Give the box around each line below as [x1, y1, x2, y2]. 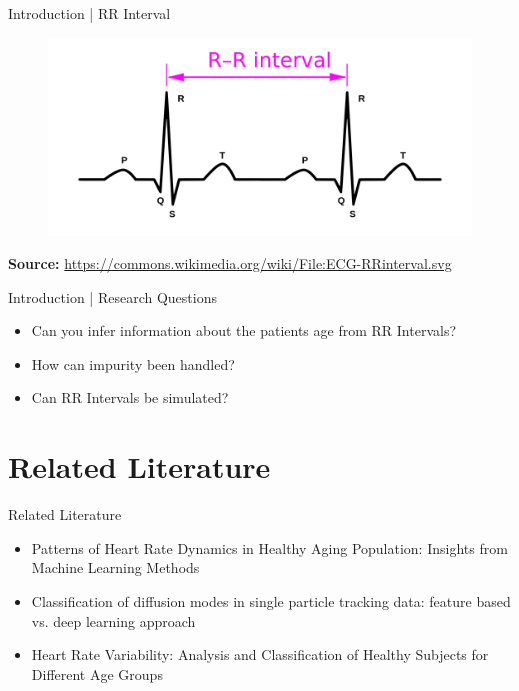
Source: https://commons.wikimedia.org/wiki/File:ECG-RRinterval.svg [8, 253, 452, 274]
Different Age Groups [31, 663, 163, 684]
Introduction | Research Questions [8, 286, 217, 307]
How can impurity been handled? [31, 353, 235, 374]
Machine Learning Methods [31, 557, 200, 578]
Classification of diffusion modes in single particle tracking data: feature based [31, 590, 511, 611]
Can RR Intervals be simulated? [31, 387, 229, 408]
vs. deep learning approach [31, 610, 196, 631]
